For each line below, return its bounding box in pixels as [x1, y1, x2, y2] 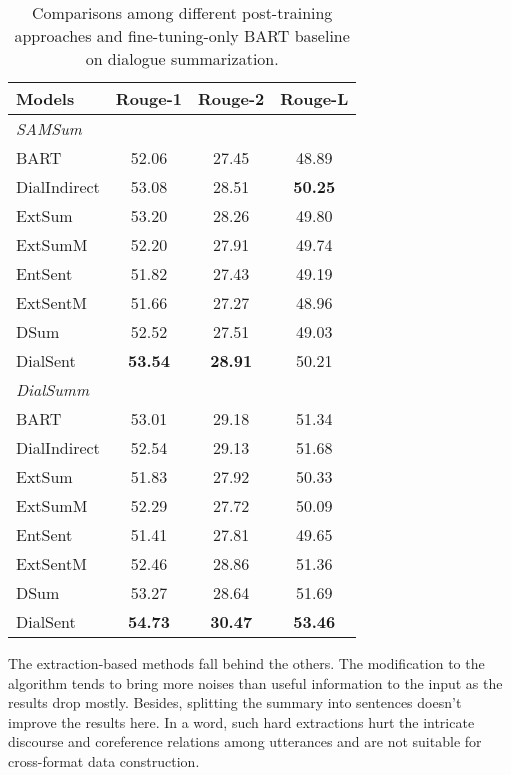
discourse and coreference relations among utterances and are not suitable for [8, 731, 482, 752]
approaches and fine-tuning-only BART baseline [14, 24, 350, 47]
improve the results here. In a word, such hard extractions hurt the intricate [8, 711, 475, 732]
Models [16, 87, 75, 110]
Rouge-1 [115, 87, 183, 110]
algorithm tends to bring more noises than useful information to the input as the [8, 672, 503, 693]
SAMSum [16, 117, 82, 140]
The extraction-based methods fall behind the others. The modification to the [8, 653, 485, 673]
